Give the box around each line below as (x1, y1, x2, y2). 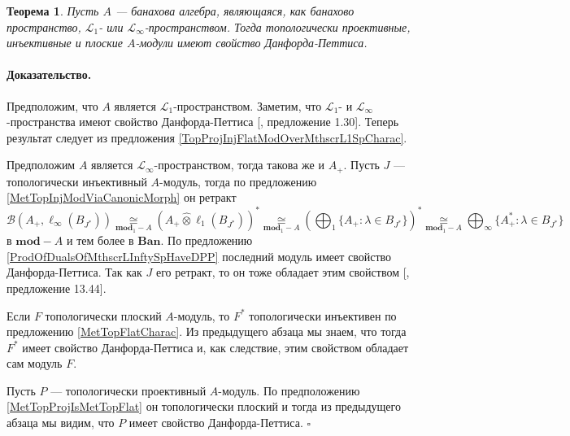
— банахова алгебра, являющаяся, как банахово (115, 2, 355, 19)
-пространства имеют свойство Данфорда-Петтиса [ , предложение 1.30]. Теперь (7, 113, 399, 130)
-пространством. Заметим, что (173, 97, 322, 114)
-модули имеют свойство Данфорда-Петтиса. (135, 34, 368, 51)
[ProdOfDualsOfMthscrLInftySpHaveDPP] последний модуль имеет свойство (7, 247, 392, 264)
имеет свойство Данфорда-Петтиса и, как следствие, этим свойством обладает (22, 338, 409, 355)
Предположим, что (7, 97, 98, 114)
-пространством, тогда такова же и (154, 156, 324, 173)
